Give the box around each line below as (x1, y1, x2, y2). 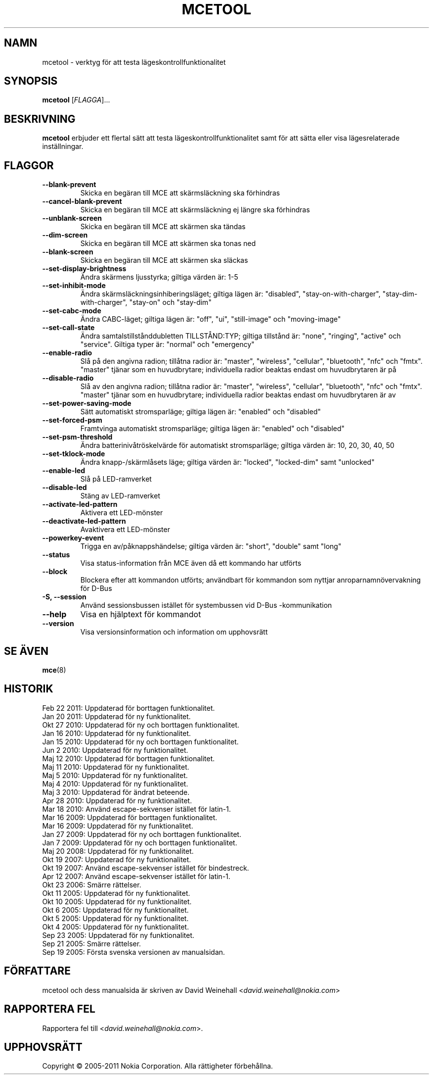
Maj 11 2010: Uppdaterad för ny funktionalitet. (42, 762, 189, 771)
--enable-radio (42, 348, 92, 357)
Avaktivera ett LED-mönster (80, 525, 170, 534)
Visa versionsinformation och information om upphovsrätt (80, 628, 268, 637)
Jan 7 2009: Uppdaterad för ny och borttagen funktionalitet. (42, 838, 237, 847)
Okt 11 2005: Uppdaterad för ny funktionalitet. (42, 888, 190, 897)
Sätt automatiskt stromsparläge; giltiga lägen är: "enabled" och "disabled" (80, 407, 321, 416)
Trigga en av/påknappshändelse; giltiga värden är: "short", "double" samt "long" (80, 542, 342, 551)
